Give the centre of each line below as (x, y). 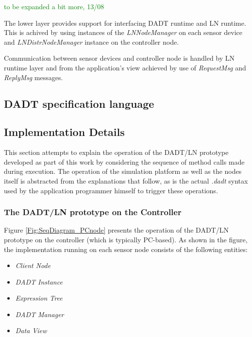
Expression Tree (39, 298)
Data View (31, 330)
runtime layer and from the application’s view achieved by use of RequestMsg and (125, 67)
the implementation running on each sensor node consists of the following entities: (126, 249)
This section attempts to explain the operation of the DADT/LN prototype (116, 152)
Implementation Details (64, 132)
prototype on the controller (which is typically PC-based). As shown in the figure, (126, 239)
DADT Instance (39, 281)
